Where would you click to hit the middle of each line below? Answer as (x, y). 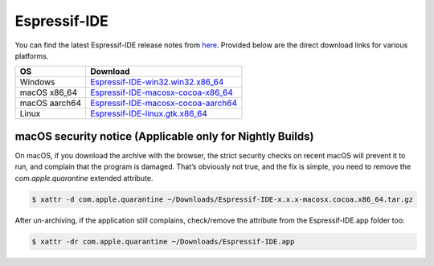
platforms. (32, 55)
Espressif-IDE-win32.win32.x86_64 (157, 82)
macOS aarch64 (51, 103)
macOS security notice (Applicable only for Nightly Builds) (164, 136)
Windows (37, 82)
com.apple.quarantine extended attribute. (84, 178)
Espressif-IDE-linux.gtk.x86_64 (149, 114)
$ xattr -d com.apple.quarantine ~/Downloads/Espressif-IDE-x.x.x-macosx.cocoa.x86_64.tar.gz (223, 199)
